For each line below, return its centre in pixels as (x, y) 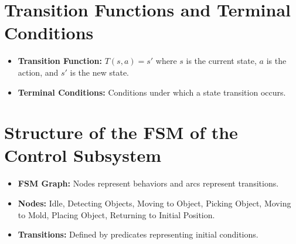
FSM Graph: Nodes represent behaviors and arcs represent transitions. (148, 183)
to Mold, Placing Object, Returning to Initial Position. (116, 214)
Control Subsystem (83, 155)
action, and (38, 72)
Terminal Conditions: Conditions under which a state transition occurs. (152, 92)
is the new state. (99, 72)
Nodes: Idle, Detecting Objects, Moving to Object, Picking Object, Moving (154, 203)
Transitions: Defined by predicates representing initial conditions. (138, 234)
